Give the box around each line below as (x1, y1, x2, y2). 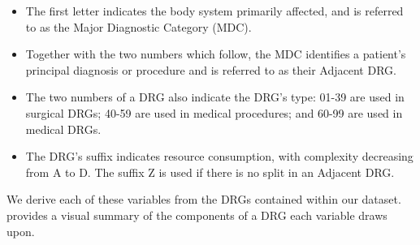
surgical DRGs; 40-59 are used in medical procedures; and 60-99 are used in (25, 104, 403, 121)
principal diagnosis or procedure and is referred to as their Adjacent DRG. (25, 61, 396, 78)
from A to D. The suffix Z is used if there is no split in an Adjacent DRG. (25, 163, 395, 180)
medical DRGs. (25, 120, 102, 137)
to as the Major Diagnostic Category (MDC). (25, 18, 252, 35)
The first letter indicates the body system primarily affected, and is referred (25, 2, 404, 19)
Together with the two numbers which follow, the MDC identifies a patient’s (25, 45, 406, 62)
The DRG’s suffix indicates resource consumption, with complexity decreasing (25, 148, 414, 165)
